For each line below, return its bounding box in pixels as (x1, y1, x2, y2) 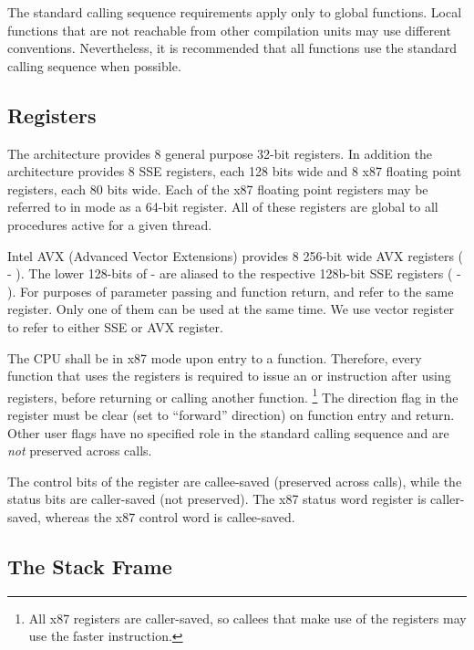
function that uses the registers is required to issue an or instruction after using (7, 366, 451, 385)
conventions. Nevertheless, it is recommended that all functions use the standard (7, 38, 457, 58)
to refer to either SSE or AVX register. (7, 317, 223, 336)
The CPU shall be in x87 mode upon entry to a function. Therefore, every (7, 348, 422, 367)
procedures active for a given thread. (7, 215, 212, 234)
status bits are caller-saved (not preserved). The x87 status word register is (7, 489, 427, 508)
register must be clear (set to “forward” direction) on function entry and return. (7, 404, 455, 424)
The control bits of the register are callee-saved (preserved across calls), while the (7, 471, 462, 490)
